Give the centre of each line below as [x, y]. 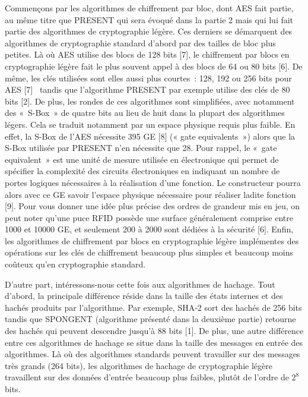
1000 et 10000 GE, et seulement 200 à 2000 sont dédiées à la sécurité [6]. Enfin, [149, 229]
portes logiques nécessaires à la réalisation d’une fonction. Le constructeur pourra [153, 182]
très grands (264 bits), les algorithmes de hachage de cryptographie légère [139, 365]
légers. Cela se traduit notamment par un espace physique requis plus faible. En [150, 124]
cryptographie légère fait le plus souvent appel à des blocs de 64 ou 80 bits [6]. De [154, 66]
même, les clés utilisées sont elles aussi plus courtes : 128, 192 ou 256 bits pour [148, 78]
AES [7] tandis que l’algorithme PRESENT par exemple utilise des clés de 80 [147, 89]
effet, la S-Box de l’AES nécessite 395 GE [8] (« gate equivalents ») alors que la [150, 136]
